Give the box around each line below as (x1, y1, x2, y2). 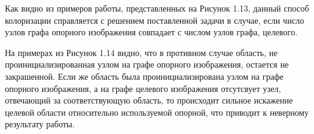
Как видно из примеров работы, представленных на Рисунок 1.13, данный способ (5, 2, 309, 14)
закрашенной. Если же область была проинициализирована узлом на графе (5, 69, 283, 82)
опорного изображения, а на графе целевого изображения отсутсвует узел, (5, 82, 281, 94)
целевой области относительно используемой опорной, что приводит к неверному (5, 105, 309, 118)
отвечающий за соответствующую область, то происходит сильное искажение (5, 94, 293, 107)
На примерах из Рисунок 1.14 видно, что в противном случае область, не (5, 46, 278, 58)
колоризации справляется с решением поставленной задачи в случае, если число (5, 13, 304, 26)
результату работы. (5, 118, 75, 130)
